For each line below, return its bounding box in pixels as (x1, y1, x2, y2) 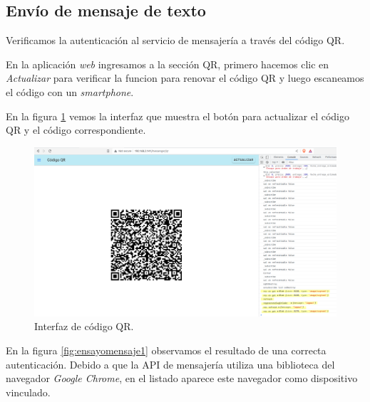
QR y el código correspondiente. (6, 122, 146, 137)
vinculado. (6, 384, 51, 399)
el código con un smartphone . (6, 84, 134, 99)
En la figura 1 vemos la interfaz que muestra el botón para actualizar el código (6, 108, 349, 123)
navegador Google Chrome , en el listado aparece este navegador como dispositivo (6, 371, 358, 386)
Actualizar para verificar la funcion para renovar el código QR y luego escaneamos (6, 70, 364, 85)
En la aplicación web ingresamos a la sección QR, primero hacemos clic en (6, 56, 329, 71)
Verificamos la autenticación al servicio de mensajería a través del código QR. (6, 33, 345, 48)
